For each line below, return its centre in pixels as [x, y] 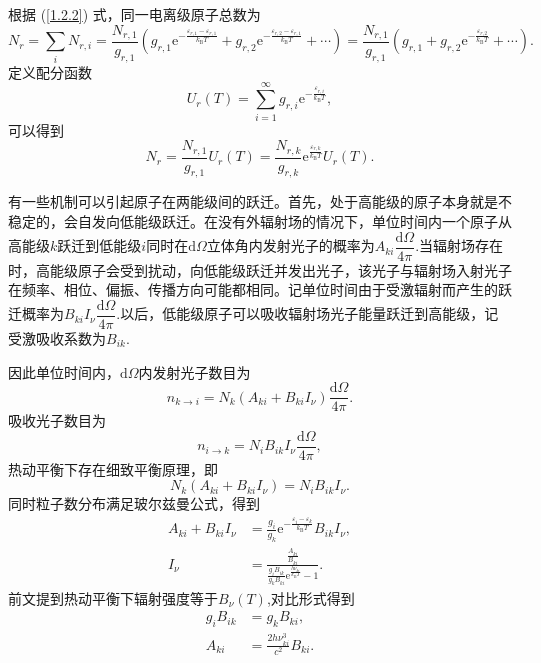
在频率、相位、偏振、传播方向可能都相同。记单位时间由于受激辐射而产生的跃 [260, 289]
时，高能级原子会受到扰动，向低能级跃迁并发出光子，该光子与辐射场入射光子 [260, 269]
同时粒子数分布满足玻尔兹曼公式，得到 [134, 503]
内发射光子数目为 [194, 371]
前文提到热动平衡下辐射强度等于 [113, 597]
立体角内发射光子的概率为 [290, 245]
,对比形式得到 [310, 597]
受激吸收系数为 [57, 337]
